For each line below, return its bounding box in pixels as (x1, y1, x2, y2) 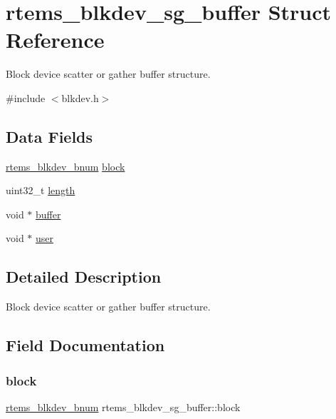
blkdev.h (61, 90, 99, 105)
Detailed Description (6, 266, 162, 288)
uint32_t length (6, 183, 75, 198)
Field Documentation (6, 334, 165, 356)
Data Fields (6, 125, 93, 147)
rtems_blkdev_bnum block (6, 158, 125, 173)
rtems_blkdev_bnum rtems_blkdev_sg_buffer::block (6, 399, 241, 414)
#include (6, 90, 46, 105)
